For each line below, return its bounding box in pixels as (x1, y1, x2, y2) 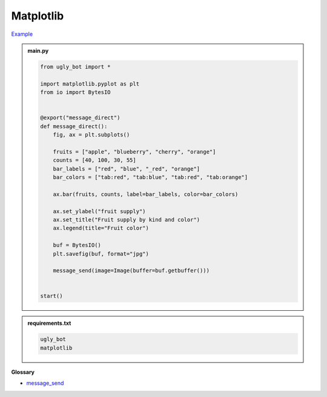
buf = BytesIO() (53, 242, 101, 249)
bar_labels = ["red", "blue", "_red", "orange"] (53, 165, 200, 172)
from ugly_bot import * (40, 63, 111, 70)
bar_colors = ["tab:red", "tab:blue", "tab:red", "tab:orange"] (53, 174, 248, 180)
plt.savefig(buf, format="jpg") (53, 250, 150, 257)
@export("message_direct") (40, 114, 121, 121)
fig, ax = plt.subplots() (53, 131, 130, 138)
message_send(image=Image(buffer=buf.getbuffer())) (53, 267, 210, 274)
